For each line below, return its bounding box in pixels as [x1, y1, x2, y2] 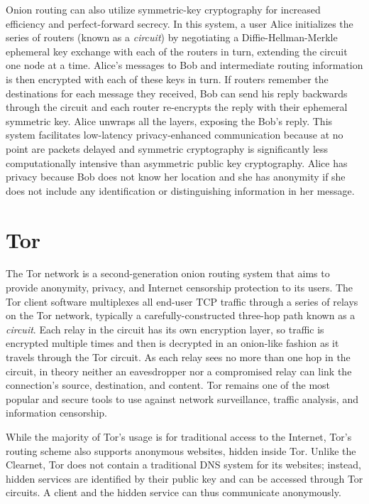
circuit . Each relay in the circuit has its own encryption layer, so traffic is [6, 321, 324, 336]
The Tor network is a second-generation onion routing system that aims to [6, 266, 330, 281]
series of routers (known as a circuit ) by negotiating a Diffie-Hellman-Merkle [6, 30, 338, 45]
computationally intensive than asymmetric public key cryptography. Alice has [6, 155, 348, 170]
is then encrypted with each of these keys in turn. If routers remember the [6, 71, 329, 86]
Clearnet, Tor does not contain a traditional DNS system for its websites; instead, [6, 457, 361, 472]
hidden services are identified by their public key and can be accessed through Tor [6, 471, 363, 486]
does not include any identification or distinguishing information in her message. [6, 183, 355, 198]
